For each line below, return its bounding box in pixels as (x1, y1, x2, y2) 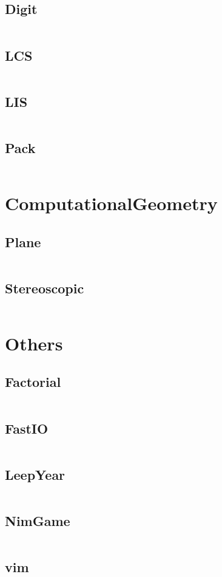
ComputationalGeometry (5, 191, 218, 215)
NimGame (5, 511, 70, 530)
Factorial (5, 372, 61, 391)
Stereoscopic (5, 278, 84, 297)
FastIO (5, 418, 49, 437)
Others (5, 330, 63, 355)
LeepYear (5, 465, 66, 483)
